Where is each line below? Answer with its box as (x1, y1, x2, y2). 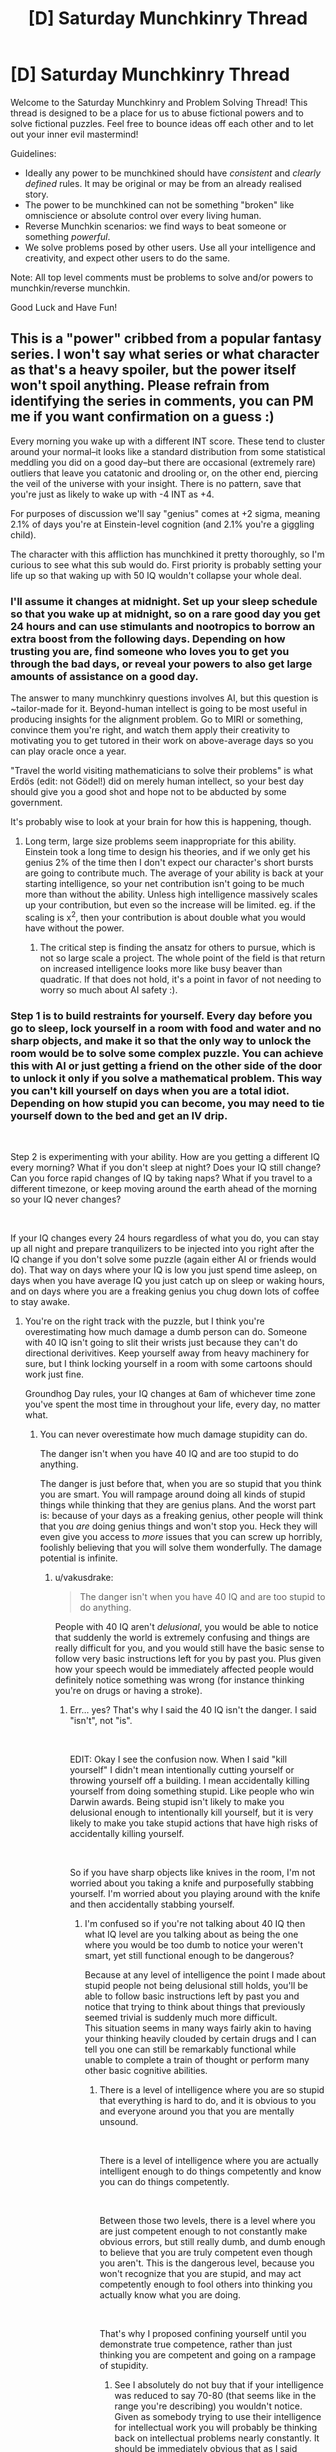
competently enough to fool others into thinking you (99, 2278, 313, 2290)
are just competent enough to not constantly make (99, 2225, 308, 2237)
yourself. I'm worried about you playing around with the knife (69, 1888, 321, 1899)
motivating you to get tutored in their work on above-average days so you (10, 735, 314, 747)
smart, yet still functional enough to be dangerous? (84, 1950, 295, 1961)
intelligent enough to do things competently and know (99, 2165, 322, 2177)
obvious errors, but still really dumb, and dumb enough (99, 2236, 326, 2247)
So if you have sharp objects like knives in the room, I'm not (69, 1867, 316, 1878)
